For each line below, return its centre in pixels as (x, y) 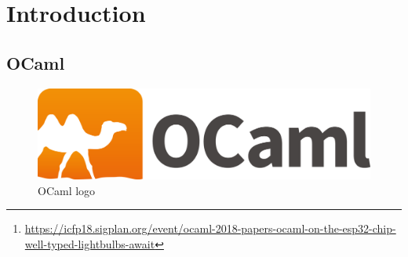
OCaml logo (67, 190)
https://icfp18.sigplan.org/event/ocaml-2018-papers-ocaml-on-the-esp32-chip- (210, 228)
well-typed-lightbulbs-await (90, 243)
